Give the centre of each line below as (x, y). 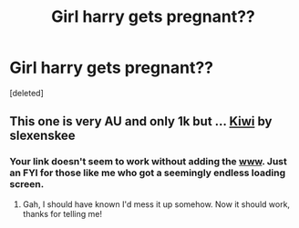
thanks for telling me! (62, 213)
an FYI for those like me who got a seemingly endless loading (147, 173)
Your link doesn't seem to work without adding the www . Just (148, 162)
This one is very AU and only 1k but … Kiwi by (141, 121)
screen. (27, 184)
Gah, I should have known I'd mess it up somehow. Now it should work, (156, 204)
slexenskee (42, 136)
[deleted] (26, 93)
